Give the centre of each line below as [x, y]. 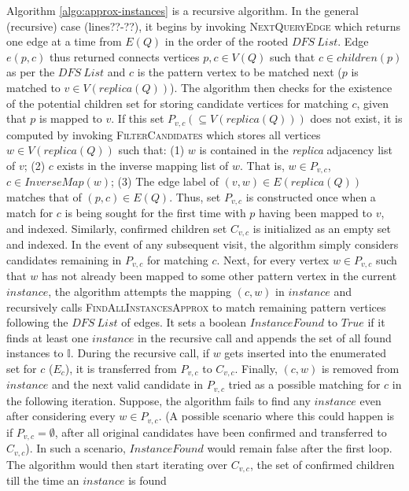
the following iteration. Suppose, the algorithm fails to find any [158, 400]
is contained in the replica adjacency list [296, 150]
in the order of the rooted [227, 41]
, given [373, 103]
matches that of [44, 196]
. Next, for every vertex [273, 259]
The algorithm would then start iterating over [117, 464]
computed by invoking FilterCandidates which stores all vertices [164, 134]
